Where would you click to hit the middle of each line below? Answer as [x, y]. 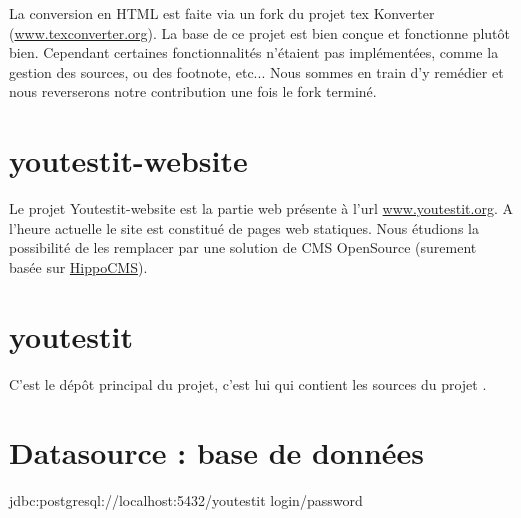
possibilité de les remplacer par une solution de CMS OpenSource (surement [243, 247]
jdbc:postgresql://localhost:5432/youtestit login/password [186, 500]
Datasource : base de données [217, 452]
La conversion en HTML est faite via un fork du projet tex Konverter [222, 13]
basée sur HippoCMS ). [78, 266]
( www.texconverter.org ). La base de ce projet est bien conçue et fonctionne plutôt [259, 32]
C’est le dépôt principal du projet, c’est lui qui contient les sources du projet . [248, 383]
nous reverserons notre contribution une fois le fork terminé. [193, 91]
